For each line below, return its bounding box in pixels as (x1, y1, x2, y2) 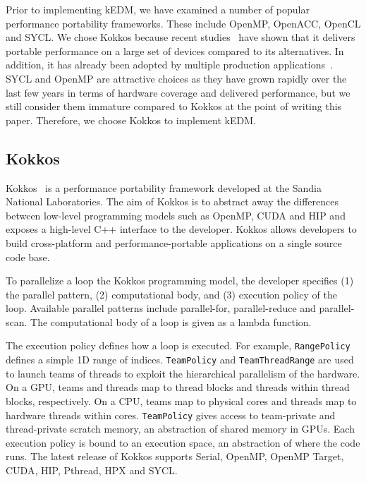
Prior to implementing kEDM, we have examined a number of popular (6, 2, 310, 16)
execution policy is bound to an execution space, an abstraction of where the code (6, 435, 360, 450)
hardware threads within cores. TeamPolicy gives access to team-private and (6, 407, 336, 422)
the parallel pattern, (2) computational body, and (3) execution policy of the (6, 287, 337, 301)
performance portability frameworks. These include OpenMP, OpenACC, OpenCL (6, 16, 361, 30)
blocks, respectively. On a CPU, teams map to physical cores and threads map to (6, 393, 357, 408)
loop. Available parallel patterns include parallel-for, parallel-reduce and (6, 301, 316, 315)
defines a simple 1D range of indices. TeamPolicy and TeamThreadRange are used (6, 352, 354, 367)
